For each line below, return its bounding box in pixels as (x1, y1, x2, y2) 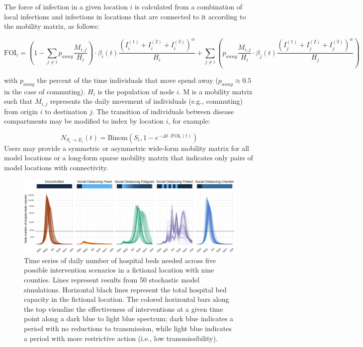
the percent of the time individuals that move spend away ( (37, 74, 218, 85)
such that (4, 96, 33, 106)
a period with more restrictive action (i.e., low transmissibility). (24, 333, 218, 343)
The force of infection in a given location (4, 1, 128, 11)
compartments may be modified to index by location (4, 116, 164, 126)
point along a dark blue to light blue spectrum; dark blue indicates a (24, 313, 234, 324)
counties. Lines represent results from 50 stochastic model (24, 274, 200, 284)
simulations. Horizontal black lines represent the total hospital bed (24, 284, 227, 294)
